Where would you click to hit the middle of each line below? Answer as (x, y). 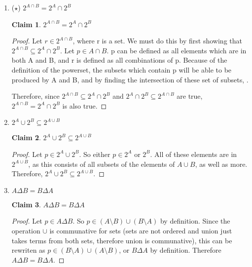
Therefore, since (36, 96)
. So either (95, 154)
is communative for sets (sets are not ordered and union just (141, 230)
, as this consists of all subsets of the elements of (102, 164)
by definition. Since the (195, 221)
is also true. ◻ (85, 105)
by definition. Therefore (186, 250)
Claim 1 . (26, 24)
